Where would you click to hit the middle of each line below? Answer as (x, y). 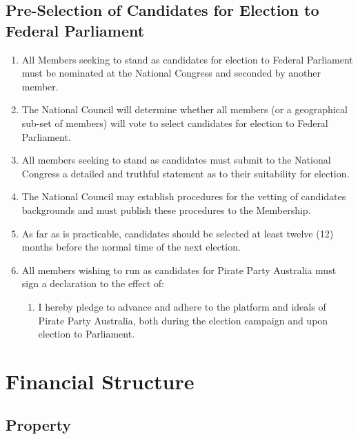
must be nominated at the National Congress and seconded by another (171, 73)
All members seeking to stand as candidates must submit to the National (176, 160)
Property (39, 425)
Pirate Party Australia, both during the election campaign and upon (183, 320)
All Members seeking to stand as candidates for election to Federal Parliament (187, 59)
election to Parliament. (87, 334)
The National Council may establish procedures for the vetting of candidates (184, 196)
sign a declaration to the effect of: (93, 283)
